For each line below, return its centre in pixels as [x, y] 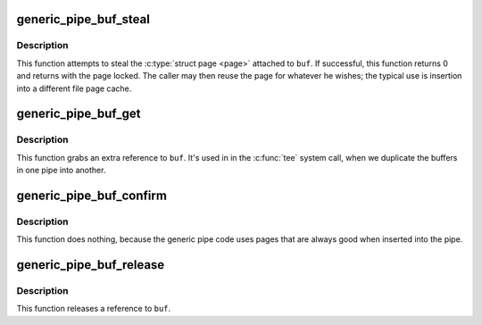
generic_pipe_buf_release [91, 265]
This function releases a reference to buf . [94, 309]
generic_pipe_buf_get [79, 114]
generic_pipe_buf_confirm [91, 195]
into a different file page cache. [74, 88]
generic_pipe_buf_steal [83, 19]
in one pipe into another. [61, 171]
